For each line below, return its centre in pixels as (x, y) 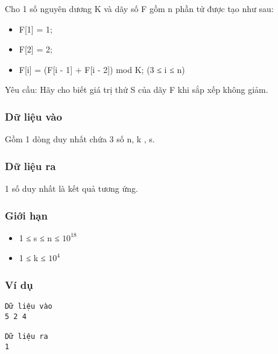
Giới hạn (26, 215)
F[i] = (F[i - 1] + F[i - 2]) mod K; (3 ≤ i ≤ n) (102, 69)
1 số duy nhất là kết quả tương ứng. (71, 188)
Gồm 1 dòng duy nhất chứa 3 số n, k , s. (80, 139)
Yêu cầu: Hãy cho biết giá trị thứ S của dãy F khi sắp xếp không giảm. (137, 90)
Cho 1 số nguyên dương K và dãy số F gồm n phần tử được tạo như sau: (139, 8)
